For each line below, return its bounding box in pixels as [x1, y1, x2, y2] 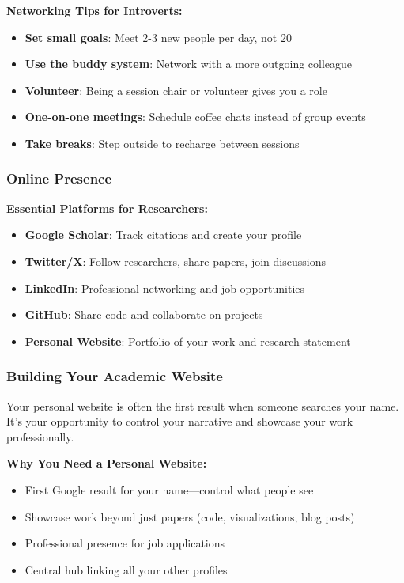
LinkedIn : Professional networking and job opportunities [25, 279, 305, 296]
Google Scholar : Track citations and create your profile [25, 226, 302, 243]
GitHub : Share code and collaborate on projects [25, 306, 263, 323]
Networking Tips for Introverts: [6, 2, 183, 18]
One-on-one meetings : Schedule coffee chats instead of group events [25, 108, 366, 125]
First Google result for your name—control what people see [25, 481, 314, 498]
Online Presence [6, 168, 112, 188]
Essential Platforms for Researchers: [6, 199, 208, 216]
